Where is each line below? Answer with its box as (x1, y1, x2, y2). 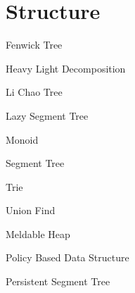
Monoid (6, 132, 39, 146)
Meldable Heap (6, 226, 70, 241)
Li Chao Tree (6, 85, 63, 99)
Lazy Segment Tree (6, 108, 89, 123)
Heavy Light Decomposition (6, 61, 126, 75)
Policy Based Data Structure (6, 250, 129, 265)
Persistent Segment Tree (6, 274, 110, 289)
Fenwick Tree (6, 37, 63, 52)
